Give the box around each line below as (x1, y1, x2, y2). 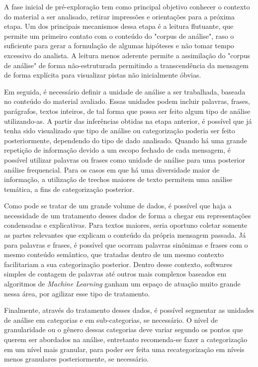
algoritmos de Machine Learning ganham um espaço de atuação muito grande (4, 278, 241, 289)
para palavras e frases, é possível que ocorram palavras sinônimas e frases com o (4, 239, 248, 250)
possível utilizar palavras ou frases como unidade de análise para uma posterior (4, 154, 245, 165)
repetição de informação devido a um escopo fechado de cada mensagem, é (4, 145, 231, 155)
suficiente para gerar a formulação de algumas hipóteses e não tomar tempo (4, 40, 234, 51)
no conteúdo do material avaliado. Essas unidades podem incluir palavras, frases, (4, 96, 250, 106)
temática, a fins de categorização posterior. (4, 183, 134, 194)
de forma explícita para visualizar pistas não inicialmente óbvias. (4, 70, 201, 80)
